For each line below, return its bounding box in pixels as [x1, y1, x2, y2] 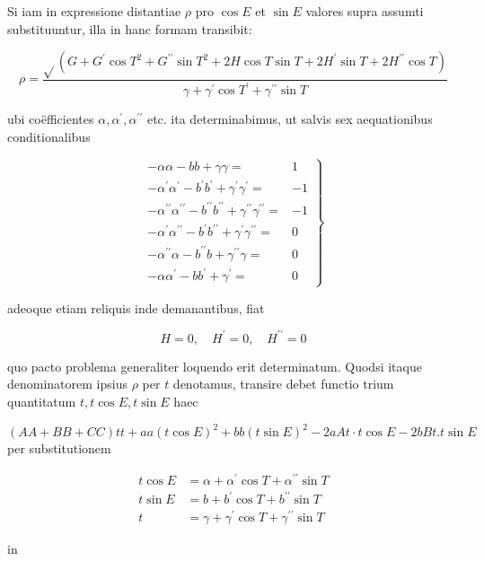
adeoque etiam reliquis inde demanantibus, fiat [7, 298, 265, 317]
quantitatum [7, 391, 76, 410]
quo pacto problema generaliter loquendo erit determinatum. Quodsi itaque [7, 356, 422, 375]
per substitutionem [7, 439, 111, 458]
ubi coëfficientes [7, 110, 94, 128]
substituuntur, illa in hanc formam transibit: [7, 19, 252, 38]
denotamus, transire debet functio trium [172, 374, 394, 393]
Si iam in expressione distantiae [7, 2, 181, 20]
